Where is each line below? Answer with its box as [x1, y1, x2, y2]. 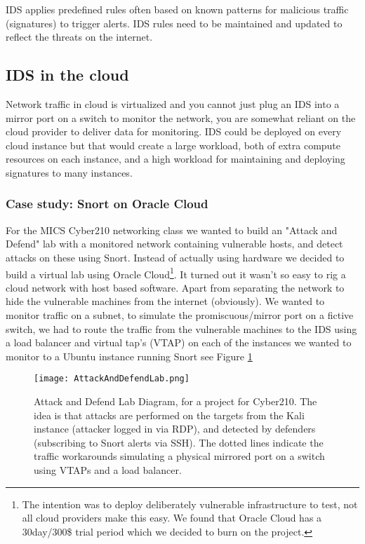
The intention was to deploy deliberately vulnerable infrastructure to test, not [22, 496, 358, 511]
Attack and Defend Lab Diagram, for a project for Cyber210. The [34, 394, 317, 409]
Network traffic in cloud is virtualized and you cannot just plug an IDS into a [6, 96, 340, 111]
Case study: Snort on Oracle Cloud [6, 195, 208, 212]
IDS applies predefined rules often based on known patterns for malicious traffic [6, 2, 349, 16]
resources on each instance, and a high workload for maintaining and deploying [6, 151, 345, 166]
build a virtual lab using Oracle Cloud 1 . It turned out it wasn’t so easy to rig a [6, 264, 346, 281]
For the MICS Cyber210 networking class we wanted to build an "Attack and [6, 222, 338, 237]
